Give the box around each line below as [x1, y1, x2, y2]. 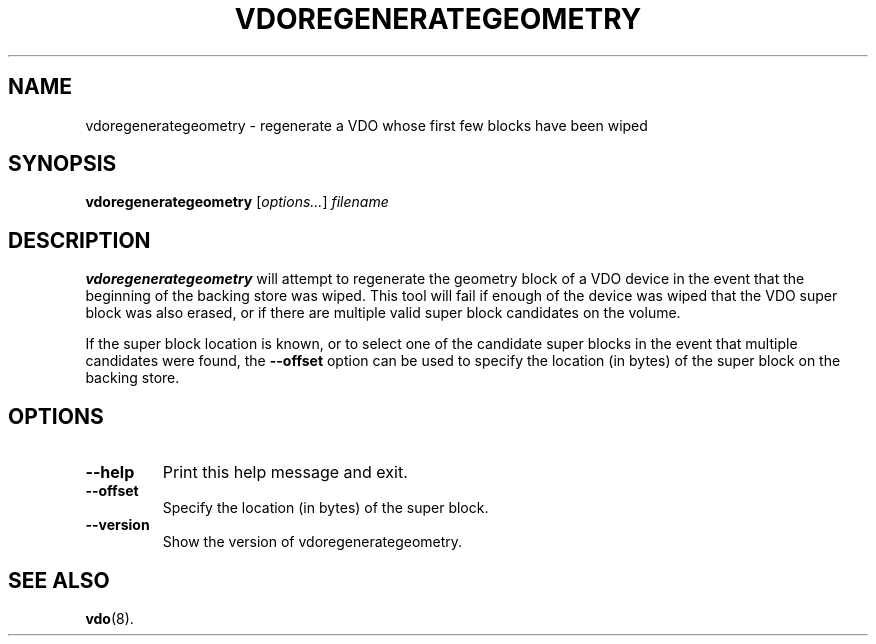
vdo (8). [85, 609, 134, 627]
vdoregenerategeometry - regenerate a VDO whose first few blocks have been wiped [85, 116, 648, 134]
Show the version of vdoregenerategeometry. [162, 533, 463, 551]
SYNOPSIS [8, 151, 117, 177]
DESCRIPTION [8, 227, 151, 253]
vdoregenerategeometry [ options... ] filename [85, 193, 389, 211]
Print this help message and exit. [162, 462, 408, 483]
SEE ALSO [8, 567, 110, 593]
